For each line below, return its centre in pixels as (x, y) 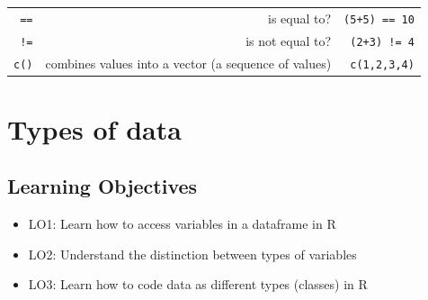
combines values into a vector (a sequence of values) (188, 63)
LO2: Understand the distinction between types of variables (192, 254)
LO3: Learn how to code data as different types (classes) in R (198, 284)
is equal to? (300, 18)
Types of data (94, 128)
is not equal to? (289, 40)
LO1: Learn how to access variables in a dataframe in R (182, 224)
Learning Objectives (103, 186)
